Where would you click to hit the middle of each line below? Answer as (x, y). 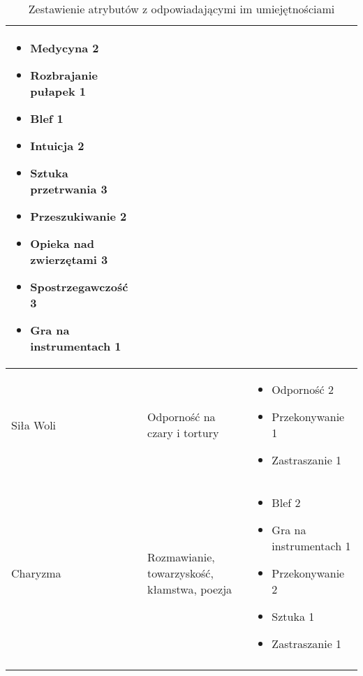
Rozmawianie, (181, 557)
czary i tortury (183, 433)
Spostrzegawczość (79, 287)
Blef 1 (47, 118)
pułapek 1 (58, 91)
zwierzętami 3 (69, 259)
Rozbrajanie (64, 75)
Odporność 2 (303, 389)
